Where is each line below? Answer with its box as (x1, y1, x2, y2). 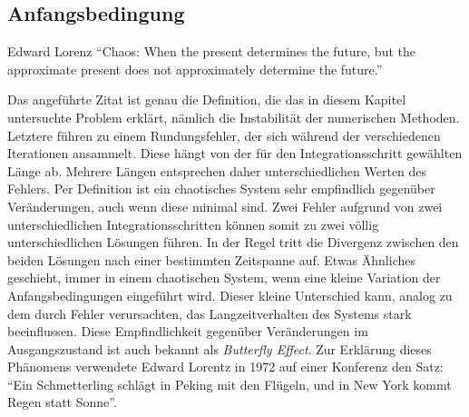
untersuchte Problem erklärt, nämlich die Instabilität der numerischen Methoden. (7, 107, 460, 126)
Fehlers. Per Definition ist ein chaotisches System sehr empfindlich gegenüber (7, 179, 435, 198)
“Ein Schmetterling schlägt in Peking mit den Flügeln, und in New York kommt (7, 374, 452, 393)
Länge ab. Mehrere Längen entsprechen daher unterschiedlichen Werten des (7, 161, 427, 180)
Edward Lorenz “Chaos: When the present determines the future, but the (7, 42, 415, 61)
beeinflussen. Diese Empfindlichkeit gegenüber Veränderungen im (7, 322, 368, 341)
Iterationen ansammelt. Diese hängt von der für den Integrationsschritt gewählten (7, 144, 463, 163)
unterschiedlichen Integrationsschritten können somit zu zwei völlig (7, 214, 379, 233)
